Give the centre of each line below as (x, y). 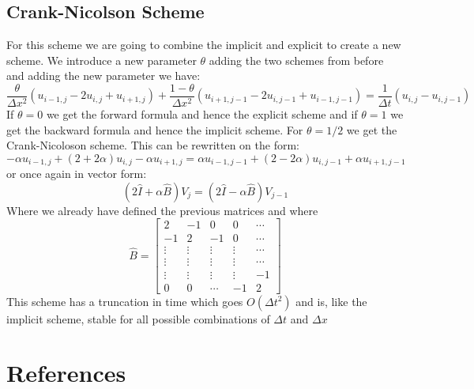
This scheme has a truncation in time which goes (125, 301)
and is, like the (331, 301)
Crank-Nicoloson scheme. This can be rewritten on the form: (153, 145)
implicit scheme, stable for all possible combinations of (138, 318)
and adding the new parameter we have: (103, 76)
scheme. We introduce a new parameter (102, 60)
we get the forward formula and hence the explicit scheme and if (202, 114)
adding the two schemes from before (296, 60)
